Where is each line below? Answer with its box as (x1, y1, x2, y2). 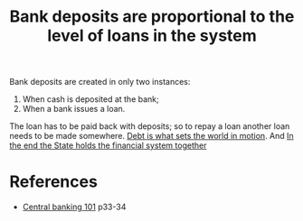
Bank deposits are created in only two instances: (9, 77, 191, 87)
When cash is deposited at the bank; (22, 94, 160, 105)
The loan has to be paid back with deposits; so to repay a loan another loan (9, 121, 290, 132)
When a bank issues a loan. (22, 104, 126, 115)
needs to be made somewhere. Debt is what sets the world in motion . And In (9, 131, 294, 142)
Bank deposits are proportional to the (9, 6, 295, 27)
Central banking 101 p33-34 (22, 201, 127, 213)
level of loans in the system (46, 25, 258, 46)
